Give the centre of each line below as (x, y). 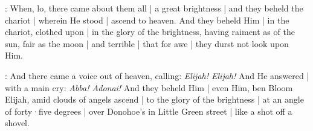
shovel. (17, 123)
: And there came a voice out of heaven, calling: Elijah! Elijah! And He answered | (157, 75)
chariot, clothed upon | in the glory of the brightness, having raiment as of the (150, 32)
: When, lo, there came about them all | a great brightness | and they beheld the (154, 8)
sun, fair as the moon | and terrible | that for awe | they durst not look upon (147, 43)
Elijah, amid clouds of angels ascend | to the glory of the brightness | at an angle (154, 99)
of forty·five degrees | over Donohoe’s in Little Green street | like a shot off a (149, 111)
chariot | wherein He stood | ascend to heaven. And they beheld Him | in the (147, 20)
